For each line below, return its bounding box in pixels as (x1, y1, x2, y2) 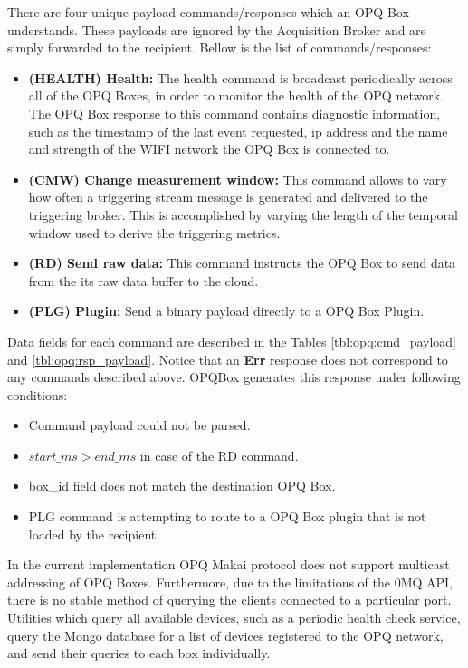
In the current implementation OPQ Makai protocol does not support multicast (7, 555, 450, 574)
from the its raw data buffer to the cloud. (28, 271, 259, 290)
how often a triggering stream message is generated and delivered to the (28, 187, 428, 206)
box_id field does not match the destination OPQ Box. (28, 476, 336, 495)
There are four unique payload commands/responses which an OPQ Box (7, 3, 409, 21)
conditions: (7, 385, 68, 404)
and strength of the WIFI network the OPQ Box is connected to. (28, 139, 390, 158)
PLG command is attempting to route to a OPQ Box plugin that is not (28, 507, 426, 526)
